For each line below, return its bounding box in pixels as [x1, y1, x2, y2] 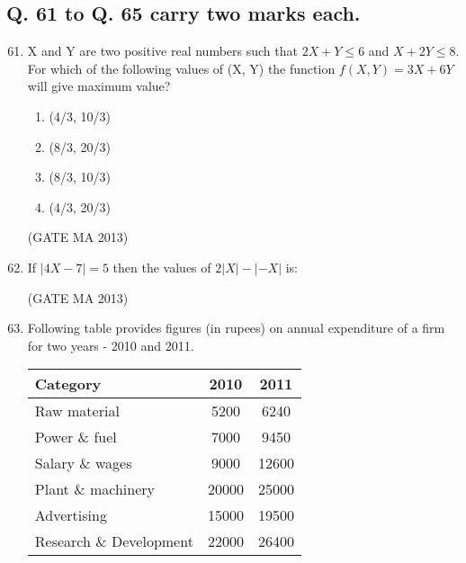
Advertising [34, 505, 107, 526]
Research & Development [34, 531, 193, 552]
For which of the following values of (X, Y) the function [27, 58, 336, 77]
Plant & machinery [34, 478, 155, 500]
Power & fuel [34, 426, 117, 448]
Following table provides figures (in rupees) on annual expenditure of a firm [27, 318, 445, 337]
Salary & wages [34, 452, 132, 474]
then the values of [112, 257, 211, 276]
